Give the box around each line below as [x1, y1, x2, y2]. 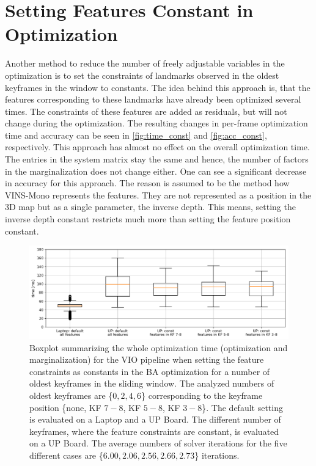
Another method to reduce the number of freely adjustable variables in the [5, 57, 285, 70]
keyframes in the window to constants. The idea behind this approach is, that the [5, 81, 310, 93]
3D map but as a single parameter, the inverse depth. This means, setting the [5, 200, 296, 213]
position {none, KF [29, 401, 101, 413]
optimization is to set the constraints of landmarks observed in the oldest [5, 68, 279, 81]
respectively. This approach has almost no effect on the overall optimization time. [5, 140, 310, 153]
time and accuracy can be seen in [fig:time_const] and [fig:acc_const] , [5, 128, 267, 141]
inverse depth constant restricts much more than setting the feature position [5, 213, 291, 225]
